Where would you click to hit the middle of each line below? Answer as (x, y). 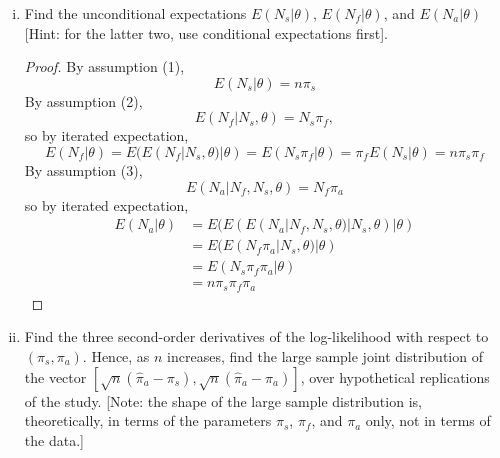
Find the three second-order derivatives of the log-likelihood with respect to (256, 336)
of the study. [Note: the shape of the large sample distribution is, (223, 400)
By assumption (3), (83, 169)
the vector (55, 376)
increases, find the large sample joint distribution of (325, 355)
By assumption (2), (83, 100)
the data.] (54, 439)
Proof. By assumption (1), (104, 66)
